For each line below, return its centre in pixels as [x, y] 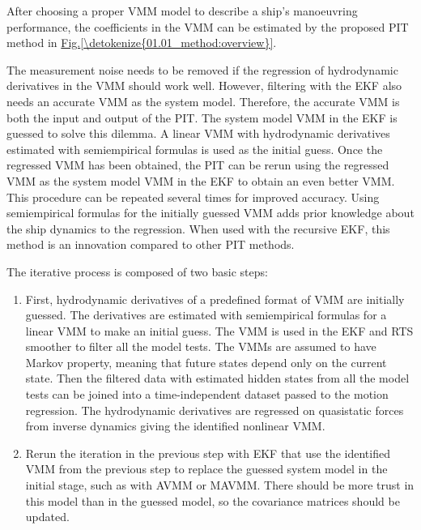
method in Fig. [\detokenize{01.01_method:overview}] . [142, 43]
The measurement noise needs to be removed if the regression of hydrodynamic [202, 69]
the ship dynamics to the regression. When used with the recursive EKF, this [198, 228]
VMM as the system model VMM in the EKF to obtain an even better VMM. [201, 180]
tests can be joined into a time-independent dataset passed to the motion [207, 394]
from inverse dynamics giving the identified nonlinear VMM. [175, 426]
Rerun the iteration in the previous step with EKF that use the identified [208, 453]
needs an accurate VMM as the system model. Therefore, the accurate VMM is [203, 101]
